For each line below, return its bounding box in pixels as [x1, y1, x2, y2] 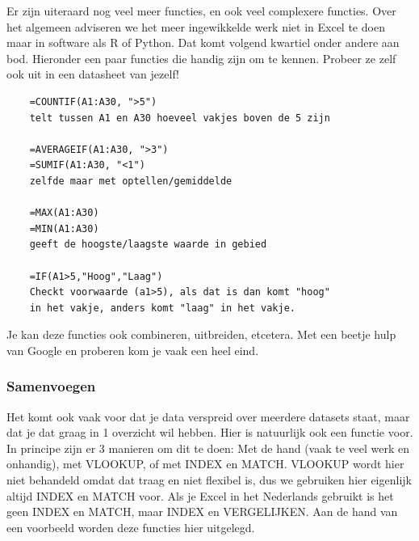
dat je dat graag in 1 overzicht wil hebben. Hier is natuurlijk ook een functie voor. [6, 424, 413, 441]
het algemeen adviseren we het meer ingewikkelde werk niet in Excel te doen [6, 18, 385, 35]
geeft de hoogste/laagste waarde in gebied [29, 239, 267, 251]
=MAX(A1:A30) [29, 207, 99, 219]
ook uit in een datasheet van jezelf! [6, 66, 179, 82]
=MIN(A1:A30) [29, 222, 99, 235]
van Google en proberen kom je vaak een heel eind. [6, 341, 259, 358]
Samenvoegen [6, 376, 96, 396]
